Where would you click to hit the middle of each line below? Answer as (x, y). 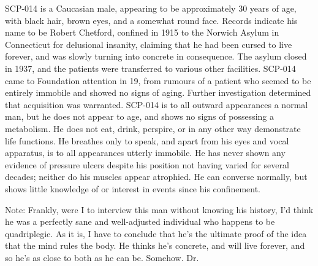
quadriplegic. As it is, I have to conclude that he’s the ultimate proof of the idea (156, 233)
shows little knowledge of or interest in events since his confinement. (133, 188)
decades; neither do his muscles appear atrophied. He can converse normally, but (156, 177)
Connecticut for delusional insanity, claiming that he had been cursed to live (149, 44)
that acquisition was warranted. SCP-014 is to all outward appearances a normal (157, 104)
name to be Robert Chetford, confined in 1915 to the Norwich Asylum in (142, 32)
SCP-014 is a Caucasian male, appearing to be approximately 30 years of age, (151, 8)
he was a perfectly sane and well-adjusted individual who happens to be (140, 221)
